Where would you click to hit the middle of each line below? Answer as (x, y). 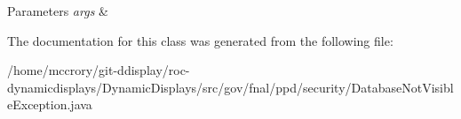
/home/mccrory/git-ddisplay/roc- (99, 70)
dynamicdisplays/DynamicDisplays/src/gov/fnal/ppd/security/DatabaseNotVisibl (230, 87)
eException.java (50, 104)
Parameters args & (58, 11)
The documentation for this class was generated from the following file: (200, 40)
